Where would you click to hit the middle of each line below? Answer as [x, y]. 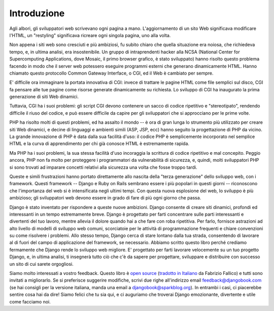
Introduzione [37, 13]
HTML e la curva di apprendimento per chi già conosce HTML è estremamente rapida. [99, 144]
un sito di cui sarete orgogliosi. [41, 264]
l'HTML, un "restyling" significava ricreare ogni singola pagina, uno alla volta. [90, 35]
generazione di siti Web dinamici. [44, 97]
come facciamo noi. [30, 301]
